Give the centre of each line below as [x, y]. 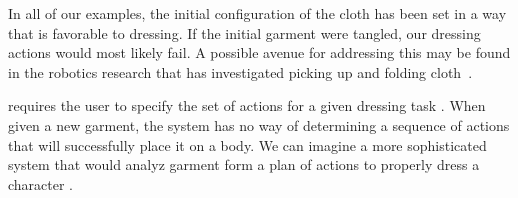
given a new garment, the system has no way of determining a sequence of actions [259, 124]
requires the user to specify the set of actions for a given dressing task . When [247, 105]
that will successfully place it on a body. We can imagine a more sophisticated [247, 144]
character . [41, 183]
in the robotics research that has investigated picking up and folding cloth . [240, 71]
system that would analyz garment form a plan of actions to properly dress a [244, 164]
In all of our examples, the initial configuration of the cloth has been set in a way [257, 13]
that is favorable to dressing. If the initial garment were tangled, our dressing [244, 32]
